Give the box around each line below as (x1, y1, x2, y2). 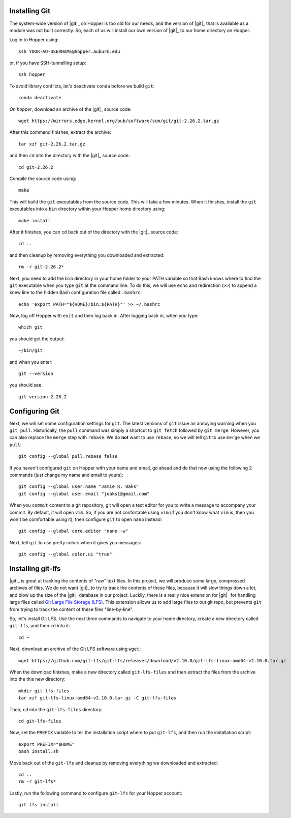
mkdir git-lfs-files (18, 688, 70, 694)
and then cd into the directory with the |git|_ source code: (9, 153, 130, 159)
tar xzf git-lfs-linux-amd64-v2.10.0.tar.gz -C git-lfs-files (18, 695, 177, 701)
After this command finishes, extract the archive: (9, 129, 112, 135)
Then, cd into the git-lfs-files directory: (9, 706, 103, 712)
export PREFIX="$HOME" (18, 741, 75, 747)
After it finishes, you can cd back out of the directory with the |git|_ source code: (9, 229, 179, 235)
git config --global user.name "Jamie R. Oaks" (18, 484, 139, 489)
